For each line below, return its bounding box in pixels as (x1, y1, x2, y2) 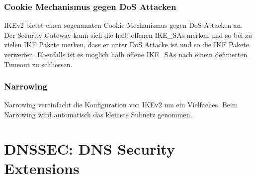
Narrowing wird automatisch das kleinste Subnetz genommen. (4, 109, 192, 119)
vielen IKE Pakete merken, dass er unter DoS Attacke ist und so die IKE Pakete (4, 39, 249, 50)
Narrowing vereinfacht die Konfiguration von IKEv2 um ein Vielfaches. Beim (4, 99, 238, 110)
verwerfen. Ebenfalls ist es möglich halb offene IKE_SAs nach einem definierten (4, 49, 248, 59)
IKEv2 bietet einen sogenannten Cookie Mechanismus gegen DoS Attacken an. (4, 20, 243, 30)
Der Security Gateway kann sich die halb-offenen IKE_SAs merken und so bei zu (4, 29, 252, 40)
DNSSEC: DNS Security (4, 138, 175, 159)
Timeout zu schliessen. (4, 59, 73, 69)
